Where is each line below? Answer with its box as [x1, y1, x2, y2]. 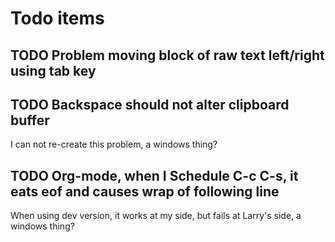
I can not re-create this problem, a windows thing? [10, 138, 218, 151]
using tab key [10, 62, 97, 79]
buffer [10, 112, 50, 129]
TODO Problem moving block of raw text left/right [10, 47, 325, 64]
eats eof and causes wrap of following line [10, 183, 280, 200]
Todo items [10, 7, 105, 30]
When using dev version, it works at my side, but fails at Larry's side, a [10, 210, 302, 222]
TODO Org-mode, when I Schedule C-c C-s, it [10, 167, 299, 184]
